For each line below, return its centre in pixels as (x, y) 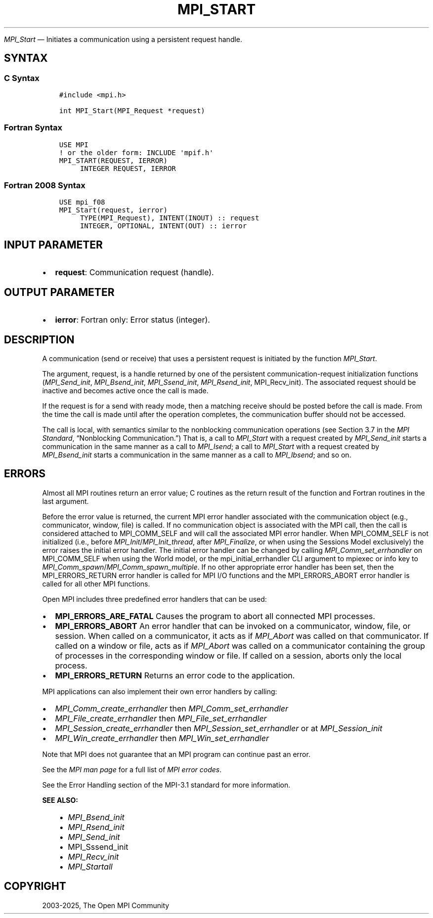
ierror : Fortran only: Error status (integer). (132, 320)
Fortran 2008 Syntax (45, 186)
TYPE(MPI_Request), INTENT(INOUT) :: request (170, 218)
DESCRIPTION (39, 339)
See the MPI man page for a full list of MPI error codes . (132, 769)
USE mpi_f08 (82, 202)
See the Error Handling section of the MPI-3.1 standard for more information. (166, 785)
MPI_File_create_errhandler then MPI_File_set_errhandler (161, 718)
